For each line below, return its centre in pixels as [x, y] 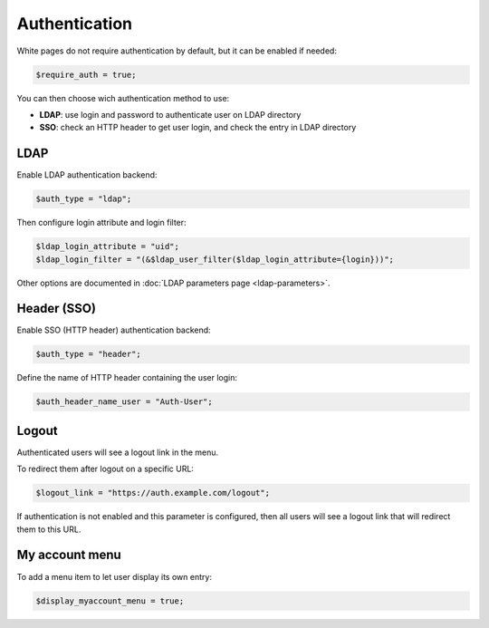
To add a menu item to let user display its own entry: [115, 576]
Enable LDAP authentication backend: [87, 175]
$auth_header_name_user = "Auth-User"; [124, 402]
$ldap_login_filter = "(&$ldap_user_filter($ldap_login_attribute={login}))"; [215, 259]
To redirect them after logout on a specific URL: [105, 469]
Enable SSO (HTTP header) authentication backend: [114, 330]
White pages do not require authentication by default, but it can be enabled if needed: [177, 51]
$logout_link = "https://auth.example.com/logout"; [153, 493]
